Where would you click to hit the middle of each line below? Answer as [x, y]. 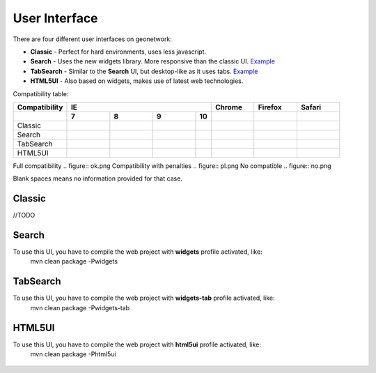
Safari [311, 107]
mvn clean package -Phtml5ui [73, 354]
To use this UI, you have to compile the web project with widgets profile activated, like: [138, 252]
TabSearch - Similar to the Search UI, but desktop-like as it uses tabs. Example [144, 71]
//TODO [24, 215]
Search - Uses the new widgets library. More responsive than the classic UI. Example [152, 61]
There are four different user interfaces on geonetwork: [92, 39]
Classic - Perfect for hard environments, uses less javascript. [118, 52]
